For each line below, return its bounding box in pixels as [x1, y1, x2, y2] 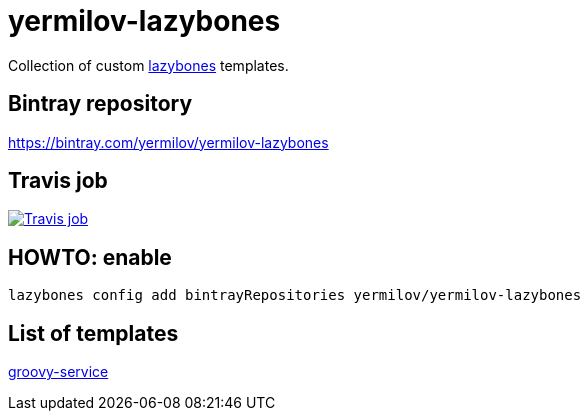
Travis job [8, 168, 108, 194]
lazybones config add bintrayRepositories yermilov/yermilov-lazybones [8, 287, 582, 304]
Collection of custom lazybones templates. [8, 56, 289, 74]
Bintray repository [8, 91, 193, 117]
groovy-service [8, 363, 109, 381]
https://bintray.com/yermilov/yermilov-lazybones [8, 133, 329, 151]
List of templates [8, 320, 179, 346]
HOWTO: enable [8, 244, 172, 270]
